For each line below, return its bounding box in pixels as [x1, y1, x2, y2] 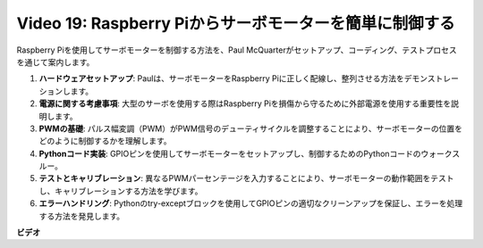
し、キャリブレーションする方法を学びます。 [38, 186, 203, 196]
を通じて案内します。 [16, 56, 95, 67]
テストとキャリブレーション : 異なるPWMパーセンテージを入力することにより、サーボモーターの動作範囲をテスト [38, 173, 454, 184]
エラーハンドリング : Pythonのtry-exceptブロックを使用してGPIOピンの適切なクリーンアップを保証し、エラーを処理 [38, 198, 463, 209]
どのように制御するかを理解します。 [38, 136, 172, 146]
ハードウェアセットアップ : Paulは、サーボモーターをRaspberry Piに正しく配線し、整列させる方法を [38, 73, 404, 84]
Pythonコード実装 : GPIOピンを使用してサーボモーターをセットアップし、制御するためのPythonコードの [38, 148, 421, 159]
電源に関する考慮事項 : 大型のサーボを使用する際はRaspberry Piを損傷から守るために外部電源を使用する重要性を [38, 98, 452, 109]
